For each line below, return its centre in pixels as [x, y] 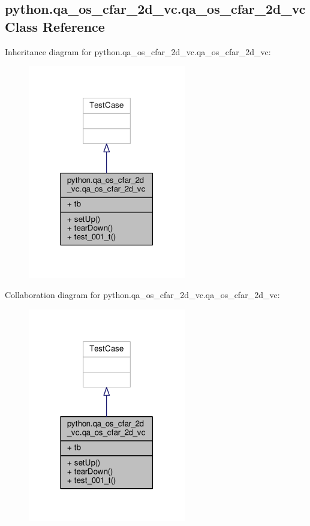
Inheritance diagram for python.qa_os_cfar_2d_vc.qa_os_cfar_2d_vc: [138, 51]
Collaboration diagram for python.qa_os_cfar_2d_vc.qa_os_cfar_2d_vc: [142, 295]
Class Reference [55, 26]
